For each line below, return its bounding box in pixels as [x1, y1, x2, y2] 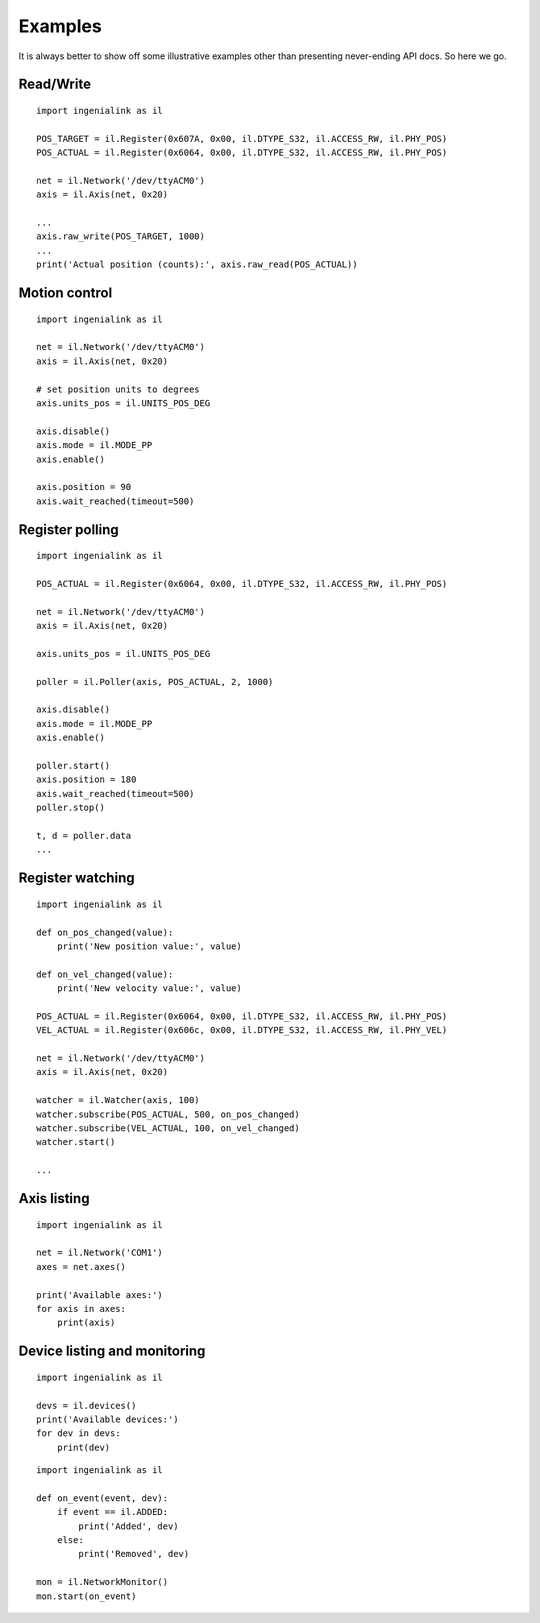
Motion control [18, 285, 113, 302]
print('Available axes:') [36, 1289, 164, 1300]
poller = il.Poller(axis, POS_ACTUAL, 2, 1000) [36, 676, 274, 687]
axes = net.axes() [36, 1261, 127, 1272]
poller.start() [36, 760, 111, 771]
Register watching [18, 870, 135, 887]
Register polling [18, 521, 119, 538]
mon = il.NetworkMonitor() [36, 1576, 169, 1588]
